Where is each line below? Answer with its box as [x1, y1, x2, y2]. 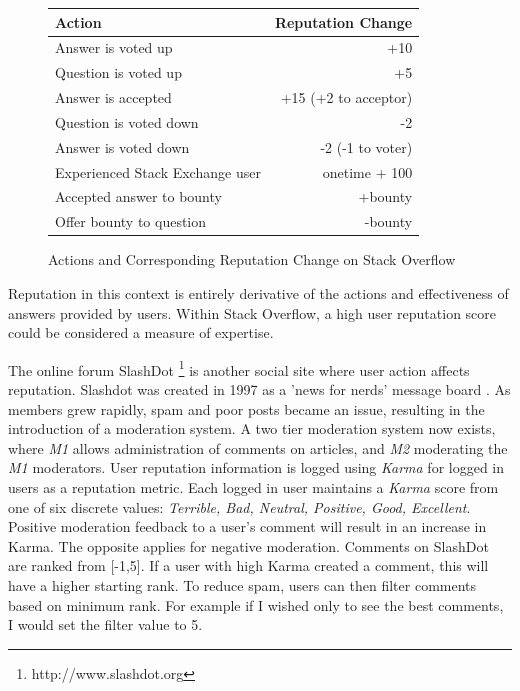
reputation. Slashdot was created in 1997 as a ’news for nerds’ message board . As [8, 378, 511, 399]
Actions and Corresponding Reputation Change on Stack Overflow [48, 249, 456, 270]
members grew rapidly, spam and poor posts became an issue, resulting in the [8, 398, 485, 419]
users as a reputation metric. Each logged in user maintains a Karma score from [8, 476, 499, 497]
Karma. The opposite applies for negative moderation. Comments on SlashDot [8, 535, 489, 556]
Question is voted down [55, 111, 199, 132]
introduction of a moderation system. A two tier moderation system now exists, [8, 418, 496, 439]
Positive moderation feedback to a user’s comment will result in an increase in [8, 516, 487, 537]
